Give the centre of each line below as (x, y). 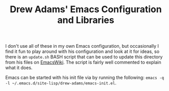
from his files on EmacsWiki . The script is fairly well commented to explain (83, 63)
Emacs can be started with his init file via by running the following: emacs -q (85, 78)
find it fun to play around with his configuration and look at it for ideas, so (82, 51)
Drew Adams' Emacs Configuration (86, 9)
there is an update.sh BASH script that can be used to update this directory (84, 57)
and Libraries (86, 20)
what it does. (19, 68)
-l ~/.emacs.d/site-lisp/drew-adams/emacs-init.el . (61, 83)
